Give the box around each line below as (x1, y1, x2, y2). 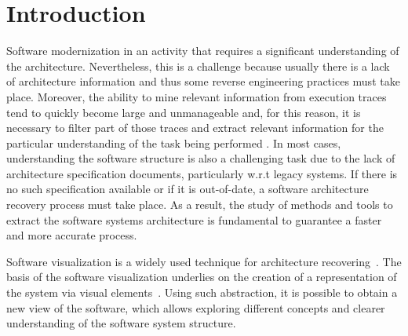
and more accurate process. (6, 227, 137, 243)
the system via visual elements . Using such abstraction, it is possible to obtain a (6, 284, 398, 301)
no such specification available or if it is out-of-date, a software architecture (6, 181, 369, 197)
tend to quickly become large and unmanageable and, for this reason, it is (6, 104, 361, 120)
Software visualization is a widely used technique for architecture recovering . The (6, 253, 402, 269)
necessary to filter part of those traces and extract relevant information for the (6, 119, 384, 136)
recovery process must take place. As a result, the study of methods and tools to (6, 196, 393, 213)
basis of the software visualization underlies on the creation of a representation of (6, 268, 397, 285)
